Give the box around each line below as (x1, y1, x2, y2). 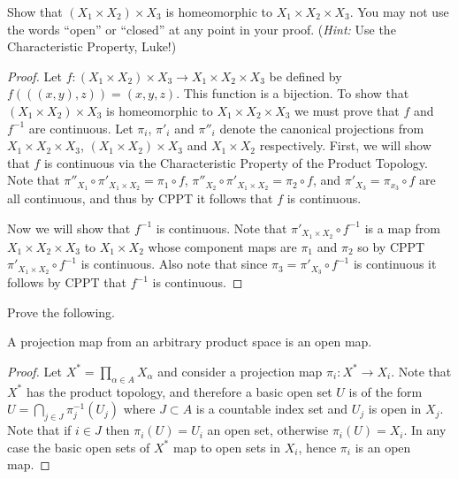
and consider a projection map (157, 361, 323, 380)
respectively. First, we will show (259, 136, 431, 155)
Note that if (7, 421, 72, 439)
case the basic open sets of (7, 437, 150, 456)
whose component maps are (148, 237, 297, 255)
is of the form (348, 382, 423, 400)
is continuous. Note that (156, 218, 287, 237)
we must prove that (294, 101, 400, 119)
